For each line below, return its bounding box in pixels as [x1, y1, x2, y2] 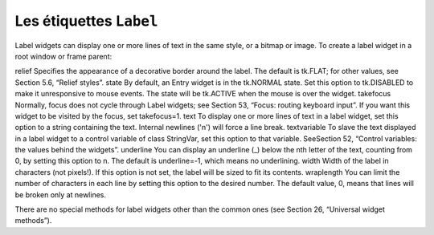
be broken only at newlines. [14, 189, 107, 200]
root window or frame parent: [14, 51, 113, 61]
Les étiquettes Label [14, 12, 158, 30]
